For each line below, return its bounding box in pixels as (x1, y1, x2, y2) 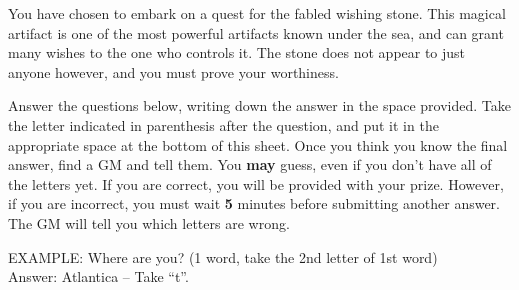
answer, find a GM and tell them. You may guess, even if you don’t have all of (8, 154, 492, 175)
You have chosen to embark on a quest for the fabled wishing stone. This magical (8, 3, 506, 23)
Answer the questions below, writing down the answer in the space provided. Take (8, 95, 511, 116)
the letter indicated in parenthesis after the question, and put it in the (8, 114, 439, 135)
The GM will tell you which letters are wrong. (8, 212, 290, 233)
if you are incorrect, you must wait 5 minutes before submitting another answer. (8, 193, 500, 214)
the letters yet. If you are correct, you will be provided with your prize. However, (8, 173, 504, 194)
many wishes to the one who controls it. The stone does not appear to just (8, 42, 466, 63)
